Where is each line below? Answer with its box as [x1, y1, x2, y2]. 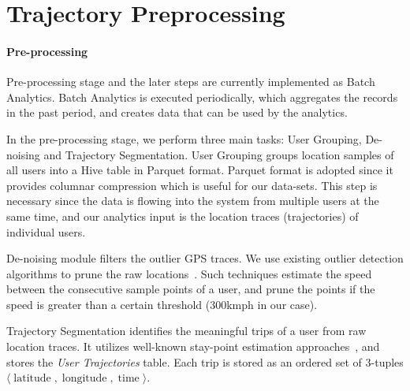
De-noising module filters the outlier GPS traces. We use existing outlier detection [6, 250, 404, 266]
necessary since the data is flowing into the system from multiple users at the [6, 192, 379, 209]
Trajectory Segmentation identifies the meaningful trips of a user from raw [6, 322, 367, 339]
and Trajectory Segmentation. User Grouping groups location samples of [43, 146, 394, 162]
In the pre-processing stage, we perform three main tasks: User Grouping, [6, 130, 362, 147]
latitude [13, 373, 51, 385]
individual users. [6, 223, 86, 240]
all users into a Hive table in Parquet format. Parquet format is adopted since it [6, 162, 393, 178]
